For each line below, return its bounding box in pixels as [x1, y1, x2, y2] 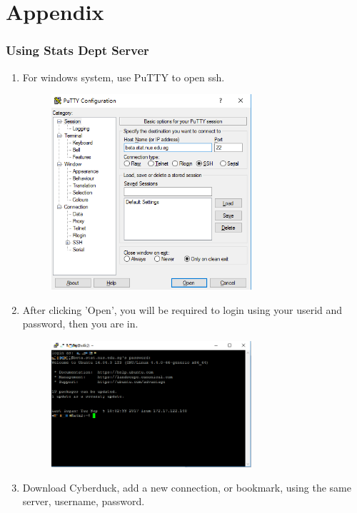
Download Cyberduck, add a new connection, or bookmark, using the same [22, 479, 351, 494]
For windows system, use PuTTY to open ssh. [22, 69, 225, 84]
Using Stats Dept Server [6, 41, 149, 59]
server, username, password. [22, 494, 145, 509]
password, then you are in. [22, 316, 139, 331]
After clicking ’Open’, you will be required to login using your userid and [22, 302, 343, 317]
